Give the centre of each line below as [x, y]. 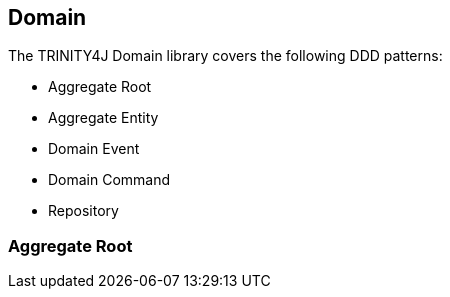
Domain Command [109, 180]
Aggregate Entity [103, 118]
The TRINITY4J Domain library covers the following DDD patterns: [225, 56]
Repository [83, 211]
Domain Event [94, 149]
